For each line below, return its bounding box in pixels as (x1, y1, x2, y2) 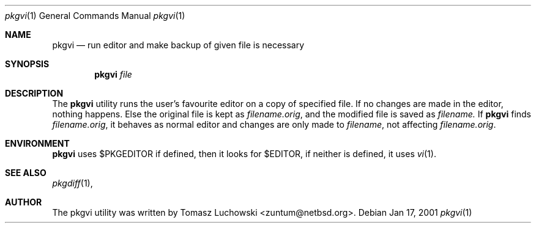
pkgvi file (94, 69, 132, 79)
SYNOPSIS (5, 59, 50, 69)
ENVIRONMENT (5, 138, 70, 149)
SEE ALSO (5, 167, 47, 178)
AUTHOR (5, 197, 42, 207)
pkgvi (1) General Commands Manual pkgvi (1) (5, 10, 185, 21)
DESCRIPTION (5, 88, 64, 98)
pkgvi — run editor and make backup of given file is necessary (52, 40, 305, 50)
